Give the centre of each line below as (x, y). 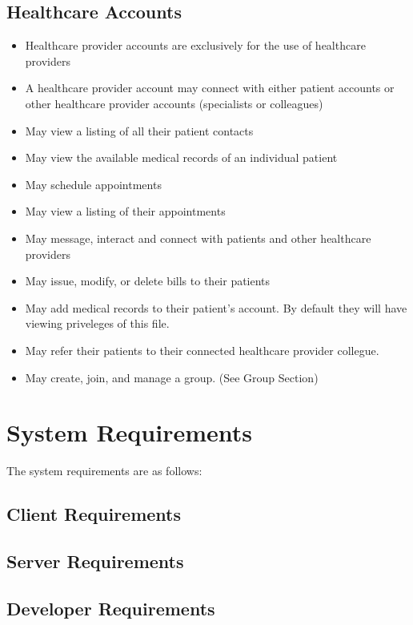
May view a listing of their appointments (125, 211)
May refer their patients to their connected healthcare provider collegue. (202, 350)
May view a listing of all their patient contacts (139, 130)
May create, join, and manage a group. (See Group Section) (172, 377)
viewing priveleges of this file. (97, 323)
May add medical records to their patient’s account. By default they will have (216, 307)
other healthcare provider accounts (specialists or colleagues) (174, 103)
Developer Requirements (111, 608)
